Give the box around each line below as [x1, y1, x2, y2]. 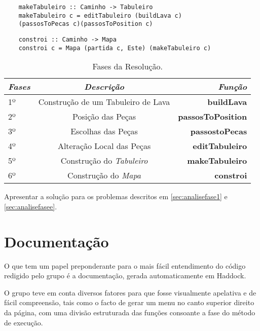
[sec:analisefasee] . [4, 201, 57, 211]
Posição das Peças [72, 111, 136, 123]
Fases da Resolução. [92, 60, 163, 72]
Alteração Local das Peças [57, 140, 151, 152]
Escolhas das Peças [70, 125, 138, 137]
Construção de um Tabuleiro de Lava [38, 96, 170, 108]
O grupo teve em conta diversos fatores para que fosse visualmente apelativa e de [4, 287, 256, 298]
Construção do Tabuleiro [60, 155, 148, 167]
